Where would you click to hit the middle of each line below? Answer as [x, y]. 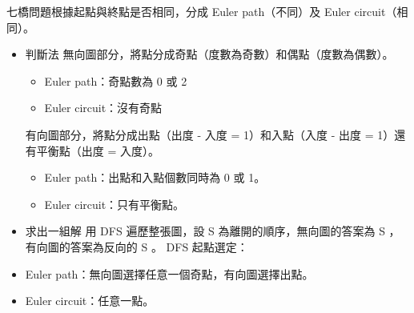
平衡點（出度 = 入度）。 [98, 150]
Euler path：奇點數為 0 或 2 [116, 80]
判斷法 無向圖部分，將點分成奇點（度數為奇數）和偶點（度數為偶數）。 [209, 54]
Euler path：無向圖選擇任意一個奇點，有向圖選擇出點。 [169, 273]
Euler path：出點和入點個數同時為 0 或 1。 [155, 177]
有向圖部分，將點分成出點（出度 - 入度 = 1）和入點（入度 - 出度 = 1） [210, 134]
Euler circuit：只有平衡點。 [115, 204]
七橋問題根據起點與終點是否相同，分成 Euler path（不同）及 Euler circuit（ [202, 11]
